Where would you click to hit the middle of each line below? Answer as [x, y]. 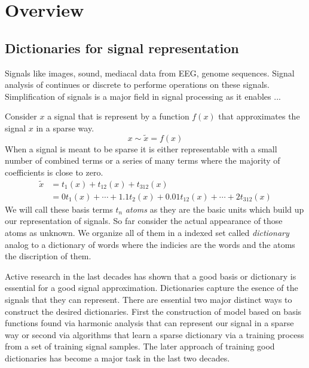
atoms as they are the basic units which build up [215, 209]
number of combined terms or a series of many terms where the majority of [143, 160]
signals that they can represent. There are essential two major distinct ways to [149, 299]
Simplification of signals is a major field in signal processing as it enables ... [143, 96]
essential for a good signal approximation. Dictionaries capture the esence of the [152, 288]
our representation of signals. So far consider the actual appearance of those [144, 221]
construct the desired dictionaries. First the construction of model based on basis [153, 311]
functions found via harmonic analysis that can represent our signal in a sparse [149, 323]
